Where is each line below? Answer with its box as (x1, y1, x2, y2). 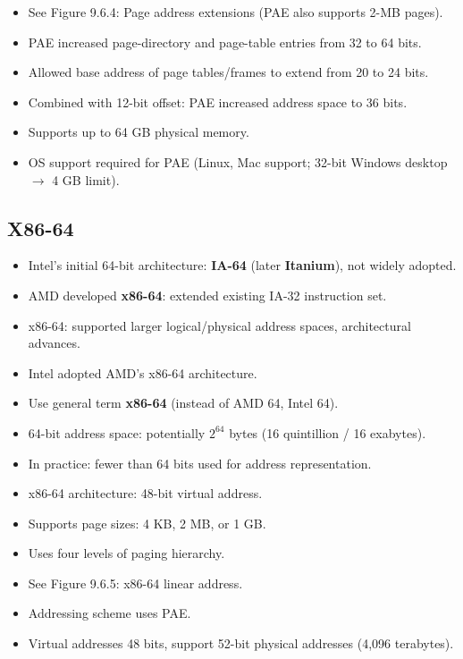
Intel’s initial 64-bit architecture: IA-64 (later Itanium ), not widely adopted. (28, 256, 457, 275)
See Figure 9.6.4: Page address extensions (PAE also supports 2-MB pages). (28, 3, 443, 21)
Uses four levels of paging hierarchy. (28, 544, 225, 562)
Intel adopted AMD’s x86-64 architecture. (28, 363, 257, 382)
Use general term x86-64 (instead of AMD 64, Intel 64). (28, 393, 339, 412)
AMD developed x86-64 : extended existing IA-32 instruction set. (28, 285, 387, 304)
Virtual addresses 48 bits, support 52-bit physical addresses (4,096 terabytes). (28, 634, 454, 653)
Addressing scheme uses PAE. (28, 604, 191, 622)
